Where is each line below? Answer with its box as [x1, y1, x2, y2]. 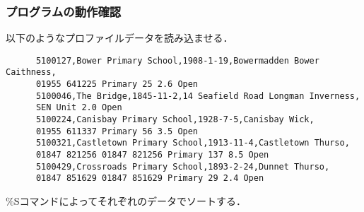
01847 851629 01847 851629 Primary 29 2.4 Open [35, 173, 264, 184]
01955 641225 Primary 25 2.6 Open [35, 79, 199, 90]
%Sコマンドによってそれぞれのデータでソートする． [6, 194, 246, 208]
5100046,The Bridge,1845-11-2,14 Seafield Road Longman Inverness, [35, 90, 360, 101]
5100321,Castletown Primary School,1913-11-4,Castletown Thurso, [35, 138, 350, 148]
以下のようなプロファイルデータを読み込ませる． [6, 30, 233, 45]
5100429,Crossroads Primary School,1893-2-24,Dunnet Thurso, [35, 161, 330, 172]
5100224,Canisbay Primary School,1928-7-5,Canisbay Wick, [35, 114, 315, 125]
